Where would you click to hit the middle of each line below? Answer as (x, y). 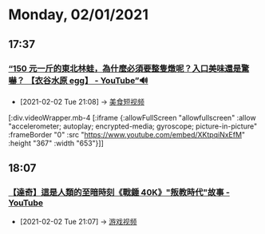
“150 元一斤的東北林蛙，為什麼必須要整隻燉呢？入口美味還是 (125, 68)
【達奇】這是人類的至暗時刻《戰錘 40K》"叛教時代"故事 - (119, 192)
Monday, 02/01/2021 (79, 15)
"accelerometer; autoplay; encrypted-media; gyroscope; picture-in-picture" (133, 126)
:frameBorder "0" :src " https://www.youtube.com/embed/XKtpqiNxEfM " (127, 134)
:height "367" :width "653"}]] (56, 143)
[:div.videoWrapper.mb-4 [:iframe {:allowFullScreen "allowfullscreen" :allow (132, 117)
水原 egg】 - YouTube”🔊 (99, 80)
